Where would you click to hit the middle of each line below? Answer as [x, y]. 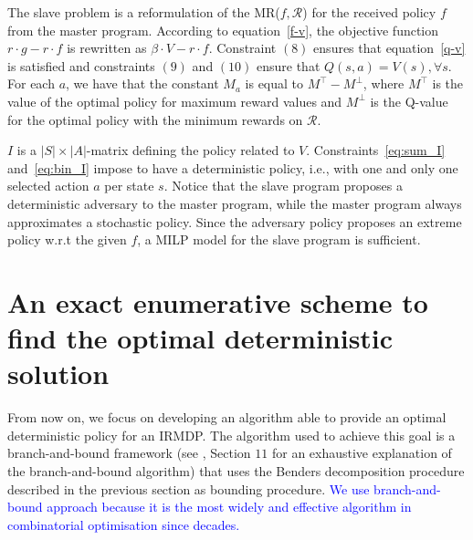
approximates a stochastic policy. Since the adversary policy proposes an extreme [235, 221]
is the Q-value [409, 101]
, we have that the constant [142, 83]
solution [58, 374]
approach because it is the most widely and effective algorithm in [229, 507]
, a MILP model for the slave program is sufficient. [279, 239]
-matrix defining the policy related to [190, 150]
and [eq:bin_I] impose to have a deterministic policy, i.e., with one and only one [233, 167]
